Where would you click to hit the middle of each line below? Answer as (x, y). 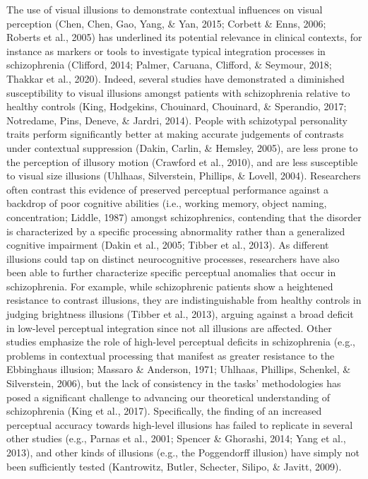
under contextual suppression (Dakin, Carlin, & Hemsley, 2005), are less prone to (182, 147)
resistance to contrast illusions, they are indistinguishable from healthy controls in (184, 300)
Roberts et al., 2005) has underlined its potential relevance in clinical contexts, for (184, 37)
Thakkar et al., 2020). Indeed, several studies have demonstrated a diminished (176, 78)
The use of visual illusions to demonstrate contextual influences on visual (165, 9)
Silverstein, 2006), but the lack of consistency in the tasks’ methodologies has (174, 383)
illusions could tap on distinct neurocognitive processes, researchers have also (173, 258)
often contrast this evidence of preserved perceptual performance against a (167, 189)
